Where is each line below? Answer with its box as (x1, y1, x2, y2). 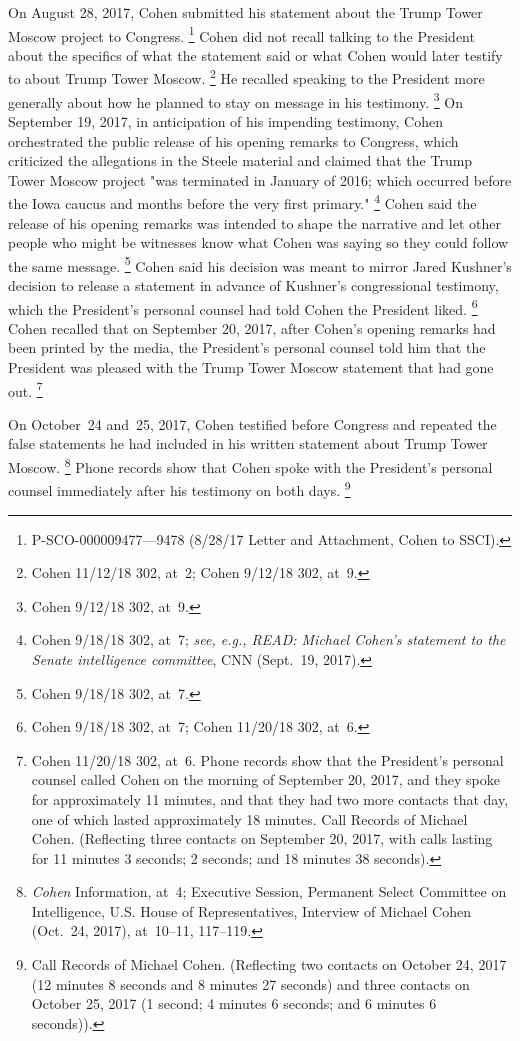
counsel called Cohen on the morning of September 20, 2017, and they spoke (31, 769, 500, 790)
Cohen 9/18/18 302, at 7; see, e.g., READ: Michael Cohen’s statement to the (31, 629, 506, 650)
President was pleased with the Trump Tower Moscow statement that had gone (8, 357, 494, 378)
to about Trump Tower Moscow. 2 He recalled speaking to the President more (8, 65, 485, 89)
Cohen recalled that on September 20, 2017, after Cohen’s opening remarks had (8, 317, 496, 338)
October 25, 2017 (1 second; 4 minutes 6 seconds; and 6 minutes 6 (31, 993, 437, 1014)
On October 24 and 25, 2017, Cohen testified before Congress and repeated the (8, 413, 497, 434)
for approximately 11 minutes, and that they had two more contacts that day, (31, 788, 509, 809)
